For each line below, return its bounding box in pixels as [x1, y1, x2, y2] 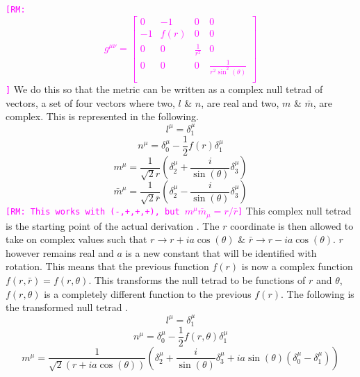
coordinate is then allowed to [230, 218, 354, 233]
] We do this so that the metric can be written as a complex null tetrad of [6, 81, 323, 96]
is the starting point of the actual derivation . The [6, 218, 220, 233]
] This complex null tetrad [238, 203, 352, 218]
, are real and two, [201, 95, 279, 110]
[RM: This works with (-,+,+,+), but [6, 207, 180, 217]
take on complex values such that [6, 232, 147, 246]
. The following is [281, 286, 354, 301]
